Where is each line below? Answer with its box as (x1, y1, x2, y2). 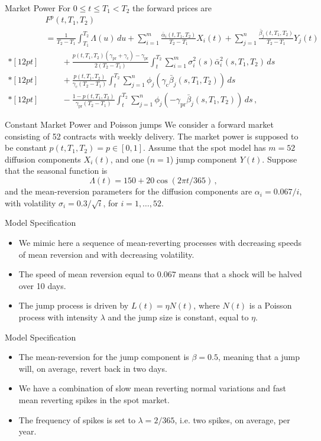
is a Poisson (249, 299, 292, 312)
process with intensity (18, 311, 98, 323)
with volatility (5, 196, 56, 209)
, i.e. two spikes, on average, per (174, 413, 290, 426)
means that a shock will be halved (179, 268, 302, 280)
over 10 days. (18, 279, 66, 291)
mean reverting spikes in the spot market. (18, 393, 170, 406)
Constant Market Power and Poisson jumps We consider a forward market (5, 118, 274, 131)
